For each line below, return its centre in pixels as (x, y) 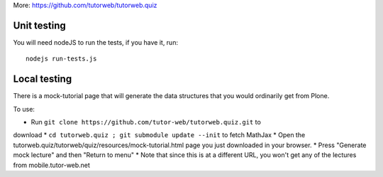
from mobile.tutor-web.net (51, 165)
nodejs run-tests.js (61, 59)
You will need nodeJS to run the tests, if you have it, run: (96, 42)
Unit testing (40, 25)
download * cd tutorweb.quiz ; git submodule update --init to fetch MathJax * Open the (159, 135)
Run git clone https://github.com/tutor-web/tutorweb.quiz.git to (146, 122)
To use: (24, 109)
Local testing (43, 79)
